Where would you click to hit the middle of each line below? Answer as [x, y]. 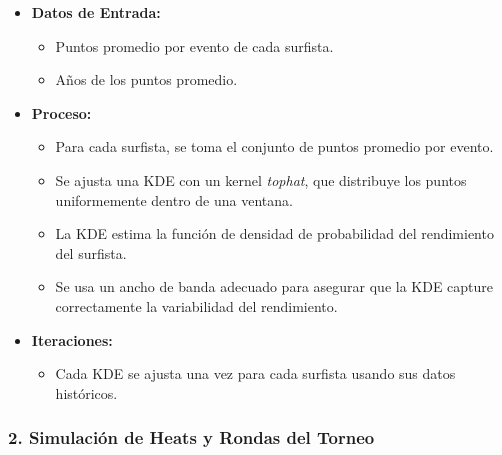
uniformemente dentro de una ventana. [174, 199]
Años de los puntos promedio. [146, 79]
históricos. [86, 392]
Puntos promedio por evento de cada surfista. [194, 45]
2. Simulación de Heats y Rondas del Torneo [191, 437]
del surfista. [91, 252]
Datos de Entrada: [96, 12]
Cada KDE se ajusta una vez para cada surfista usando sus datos [255, 373]
